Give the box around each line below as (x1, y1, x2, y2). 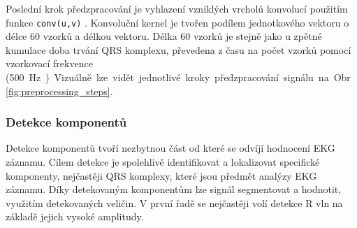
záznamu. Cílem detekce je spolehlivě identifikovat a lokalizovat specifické (6, 155, 320, 169)
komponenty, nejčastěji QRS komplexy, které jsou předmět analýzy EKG (6, 168, 317, 183)
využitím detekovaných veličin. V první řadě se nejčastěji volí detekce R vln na (6, 195, 343, 210)
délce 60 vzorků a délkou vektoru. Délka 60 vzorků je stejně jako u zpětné (6, 29, 322, 43)
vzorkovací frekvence (6, 56, 93, 71)
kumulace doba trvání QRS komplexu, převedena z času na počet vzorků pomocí (6, 42, 351, 57)
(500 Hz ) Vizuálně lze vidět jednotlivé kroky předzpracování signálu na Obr (6, 70, 351, 85)
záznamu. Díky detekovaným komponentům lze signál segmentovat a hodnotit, (6, 182, 342, 197)
